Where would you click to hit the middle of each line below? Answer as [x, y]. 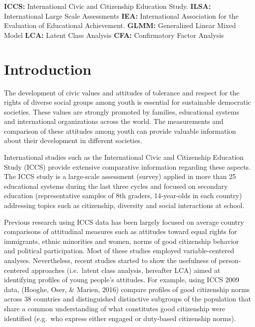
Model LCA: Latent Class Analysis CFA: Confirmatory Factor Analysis [114, 35]
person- [230, 260]
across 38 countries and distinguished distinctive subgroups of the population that [128, 299]
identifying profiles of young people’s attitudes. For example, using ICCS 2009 [122, 280]
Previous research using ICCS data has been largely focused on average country [124, 222]
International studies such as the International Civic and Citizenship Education [124, 157]
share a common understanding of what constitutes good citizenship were [115, 308]
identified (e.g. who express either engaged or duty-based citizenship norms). [120, 318]
